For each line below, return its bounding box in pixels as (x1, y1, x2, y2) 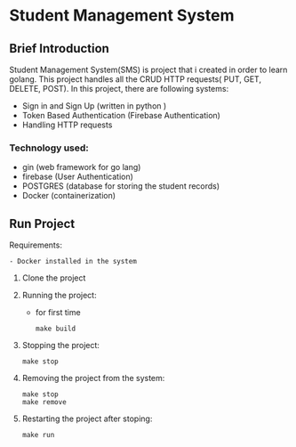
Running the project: (21, 290, 97, 301)
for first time (35, 307, 82, 318)
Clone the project (21, 272, 86, 283)
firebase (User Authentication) (21, 171, 133, 183)
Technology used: (9, 142, 89, 154)
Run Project (9, 215, 76, 232)
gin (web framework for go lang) (21, 162, 141, 173)
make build (35, 324, 76, 334)
